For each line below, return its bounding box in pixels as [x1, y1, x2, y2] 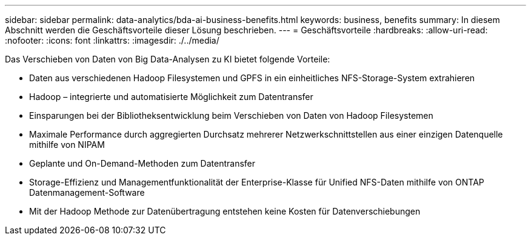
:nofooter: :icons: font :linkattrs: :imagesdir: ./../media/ [5, 35, 219, 45]
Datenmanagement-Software [29, 187, 145, 198]
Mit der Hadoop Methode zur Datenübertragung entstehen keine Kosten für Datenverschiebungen [29, 206, 421, 216]
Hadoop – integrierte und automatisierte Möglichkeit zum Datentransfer [29, 92, 313, 102]
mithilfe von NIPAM [29, 139, 105, 150]
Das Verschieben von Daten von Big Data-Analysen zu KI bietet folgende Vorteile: [5, 54, 330, 64]
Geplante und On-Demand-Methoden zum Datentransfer [29, 158, 256, 168]
